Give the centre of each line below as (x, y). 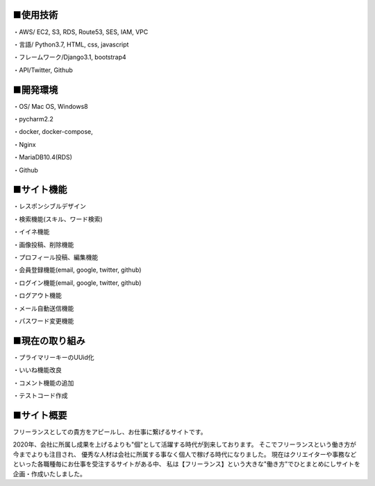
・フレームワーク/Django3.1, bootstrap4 (69, 57)
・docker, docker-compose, (53, 132)
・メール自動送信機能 (43, 308)
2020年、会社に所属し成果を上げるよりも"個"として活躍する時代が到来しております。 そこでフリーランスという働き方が (185, 444)
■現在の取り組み (49, 341)
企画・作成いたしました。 (49, 474)
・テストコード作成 (40, 396)
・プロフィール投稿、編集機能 (56, 257)
